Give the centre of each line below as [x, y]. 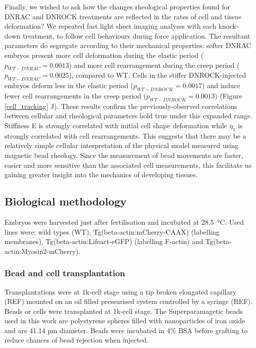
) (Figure [228, 95]
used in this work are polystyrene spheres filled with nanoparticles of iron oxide [125, 321]
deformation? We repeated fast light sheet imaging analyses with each [110, 26]
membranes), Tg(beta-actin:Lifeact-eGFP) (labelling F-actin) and [104, 241]
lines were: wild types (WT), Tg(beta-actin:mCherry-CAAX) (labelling [112, 231]
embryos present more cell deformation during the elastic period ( [104, 55]
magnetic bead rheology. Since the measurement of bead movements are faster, [124, 155]
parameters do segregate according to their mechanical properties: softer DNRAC [128, 45]
